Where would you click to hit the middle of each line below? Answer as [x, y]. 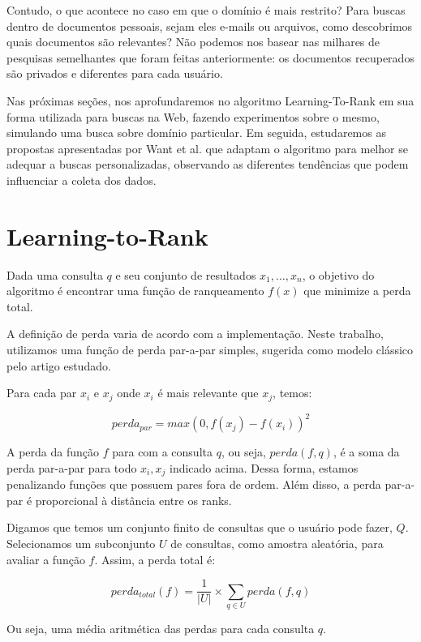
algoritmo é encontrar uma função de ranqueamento [135, 291]
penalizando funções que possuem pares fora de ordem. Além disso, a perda [194, 484]
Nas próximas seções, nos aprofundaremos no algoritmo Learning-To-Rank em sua [210, 100]
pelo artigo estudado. [59, 365]
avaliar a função [46, 559]
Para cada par [42, 393]
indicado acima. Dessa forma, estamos [264, 467]
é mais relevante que [208, 393]
